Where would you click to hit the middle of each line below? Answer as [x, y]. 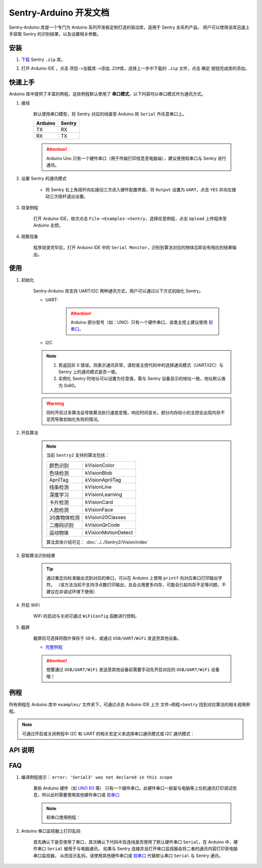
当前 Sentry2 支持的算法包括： [78, 455]
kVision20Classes [106, 517]
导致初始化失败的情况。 [78, 419]
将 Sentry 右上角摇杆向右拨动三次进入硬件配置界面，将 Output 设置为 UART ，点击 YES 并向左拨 [141, 189]
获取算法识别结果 [38, 555]
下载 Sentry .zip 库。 [43, 59]
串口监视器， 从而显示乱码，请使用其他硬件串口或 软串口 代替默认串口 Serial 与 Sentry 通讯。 [128, 855]
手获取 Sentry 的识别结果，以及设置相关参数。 [55, 34]
